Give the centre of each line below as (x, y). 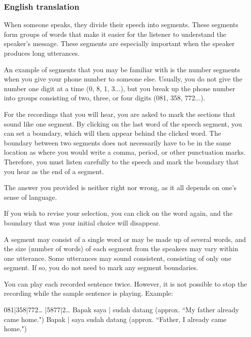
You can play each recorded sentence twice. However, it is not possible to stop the (125, 283)
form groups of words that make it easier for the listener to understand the (115, 34)
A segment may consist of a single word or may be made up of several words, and (125, 239)
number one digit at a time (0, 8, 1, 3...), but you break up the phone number (120, 88)
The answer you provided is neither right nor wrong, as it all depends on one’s (120, 187)
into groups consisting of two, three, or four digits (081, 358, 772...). (105, 98)
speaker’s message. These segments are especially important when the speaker (119, 43)
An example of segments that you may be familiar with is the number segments (122, 69)
